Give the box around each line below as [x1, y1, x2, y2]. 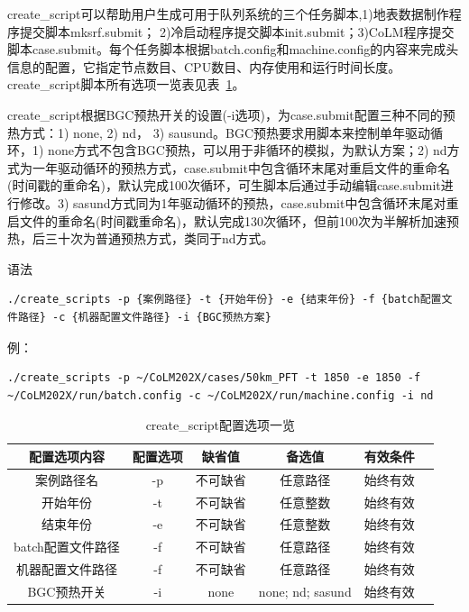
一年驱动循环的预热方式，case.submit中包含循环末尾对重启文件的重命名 [32, 158, 450, 177]
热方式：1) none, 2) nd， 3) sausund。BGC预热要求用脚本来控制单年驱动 [7, 123, 431, 142]
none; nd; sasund [258, 581, 352, 600]
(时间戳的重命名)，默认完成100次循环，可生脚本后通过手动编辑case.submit [7, 176, 441, 195]
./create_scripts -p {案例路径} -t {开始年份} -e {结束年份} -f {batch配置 [7, 293, 442, 306]
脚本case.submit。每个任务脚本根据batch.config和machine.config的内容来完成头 [7, 40, 459, 59]
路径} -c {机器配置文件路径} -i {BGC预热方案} [17, 310, 271, 324]
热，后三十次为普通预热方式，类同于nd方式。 [7, 229, 274, 248]
